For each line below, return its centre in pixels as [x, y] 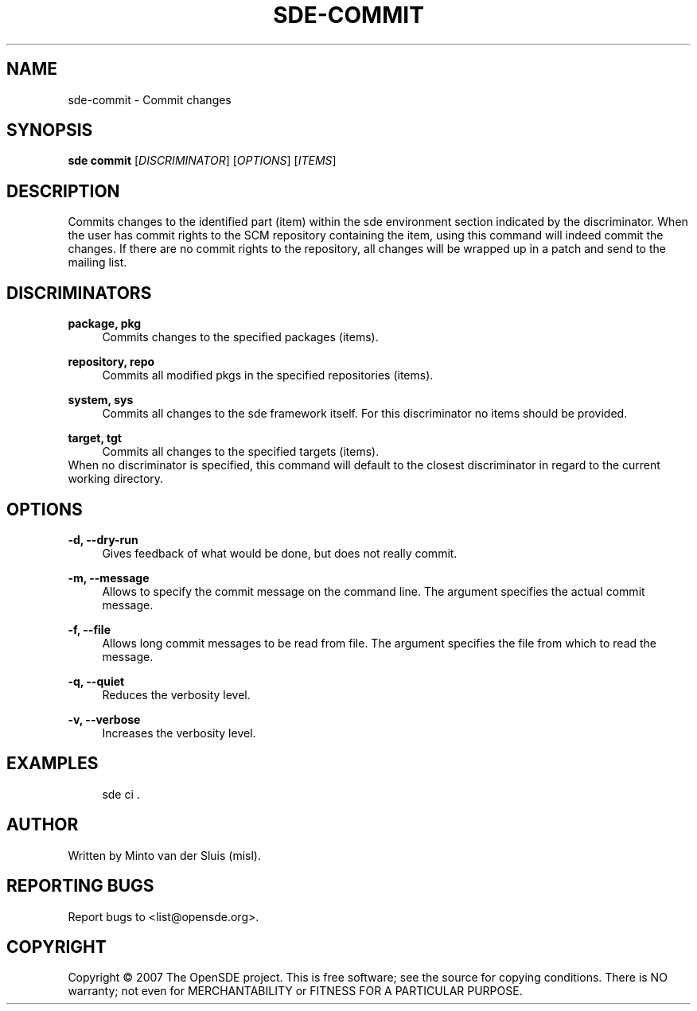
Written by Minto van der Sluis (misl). [164, 855]
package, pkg [105, 324]
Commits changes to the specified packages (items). [240, 337]
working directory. [116, 479]
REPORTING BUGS [80, 886]
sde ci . [121, 794]
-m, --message [109, 577]
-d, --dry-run [103, 539]
